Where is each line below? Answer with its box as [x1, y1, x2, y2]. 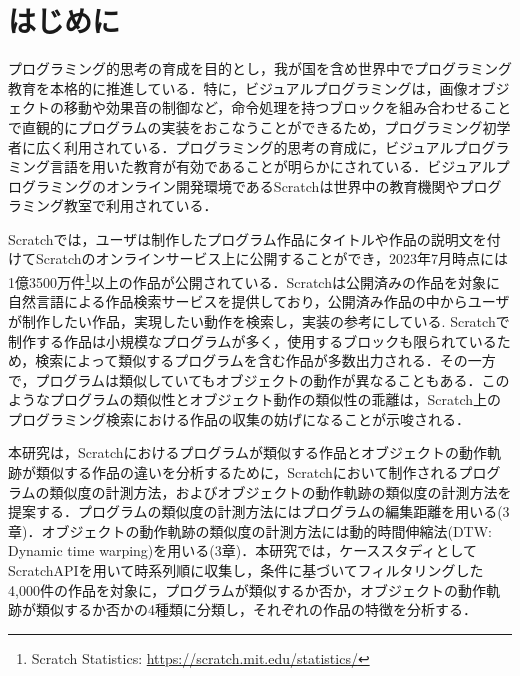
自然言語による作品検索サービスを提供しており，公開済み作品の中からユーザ [8, 291, 510, 312]
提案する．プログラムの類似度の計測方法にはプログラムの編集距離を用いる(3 [8, 501, 510, 522]
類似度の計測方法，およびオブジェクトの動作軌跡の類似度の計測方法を [49, 481, 512, 502]
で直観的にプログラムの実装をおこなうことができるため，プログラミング [8, 116, 483, 137]
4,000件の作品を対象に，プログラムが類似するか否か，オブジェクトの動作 [8, 579, 486, 600]
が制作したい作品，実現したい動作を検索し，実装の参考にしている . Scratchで [8, 310, 510, 331]
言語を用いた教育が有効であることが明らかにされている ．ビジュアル [49, 156, 496, 177]
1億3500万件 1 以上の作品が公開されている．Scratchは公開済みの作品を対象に [8, 269, 500, 292]
